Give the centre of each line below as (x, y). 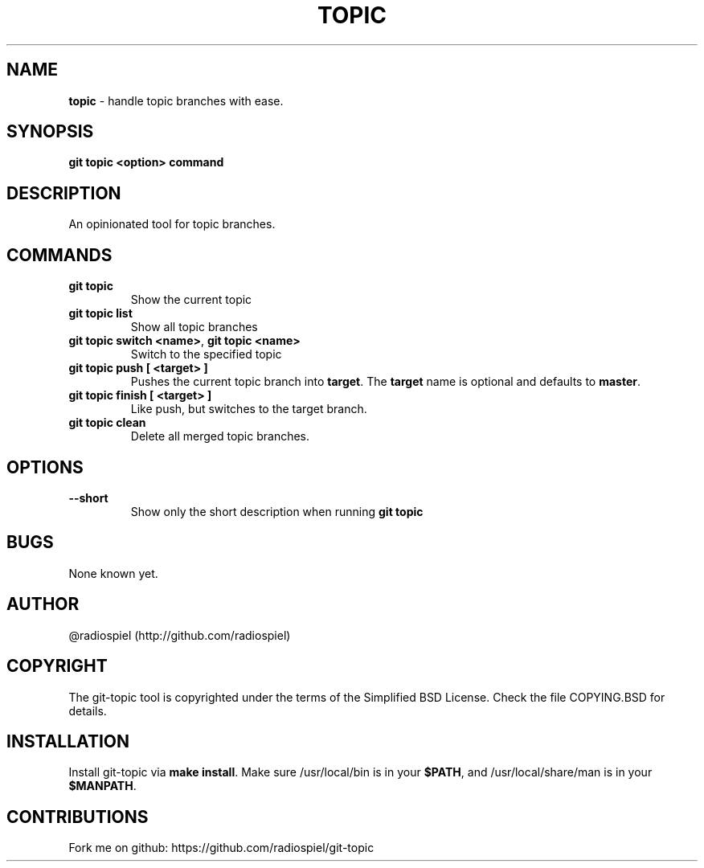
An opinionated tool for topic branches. (172, 224)
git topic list (100, 313)
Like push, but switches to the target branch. (249, 409)
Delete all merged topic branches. (220, 436)
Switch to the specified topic (206, 354)
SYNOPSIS (50, 132)
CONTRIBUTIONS (78, 817)
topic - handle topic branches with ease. (176, 100)
